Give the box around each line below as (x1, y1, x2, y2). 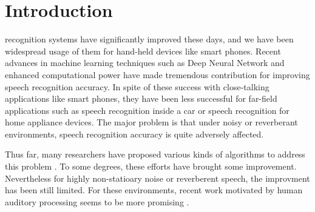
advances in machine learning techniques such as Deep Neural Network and (5, 56, 285, 69)
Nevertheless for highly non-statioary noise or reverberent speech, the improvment (5, 171, 310, 184)
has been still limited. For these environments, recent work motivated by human (5, 184, 303, 196)
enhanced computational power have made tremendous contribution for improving (5, 68, 310, 81)
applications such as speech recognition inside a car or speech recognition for (5, 104, 290, 116)
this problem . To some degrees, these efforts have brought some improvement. (5, 160, 297, 173)
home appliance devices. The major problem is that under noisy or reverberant (5, 116, 298, 128)
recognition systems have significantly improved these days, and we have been (5, 33, 294, 45)
